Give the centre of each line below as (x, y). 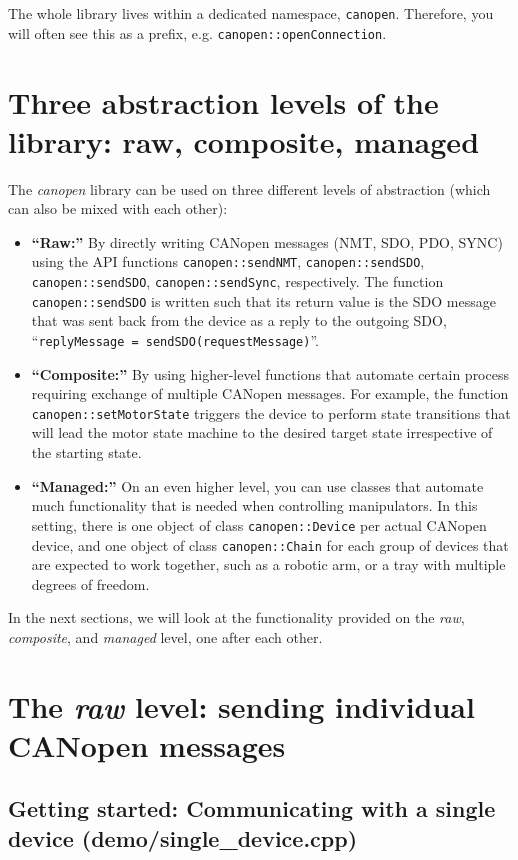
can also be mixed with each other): (118, 208)
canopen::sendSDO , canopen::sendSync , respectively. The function (237, 281)
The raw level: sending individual (241, 706)
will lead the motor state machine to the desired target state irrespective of (262, 432)
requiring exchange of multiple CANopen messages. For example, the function (270, 393)
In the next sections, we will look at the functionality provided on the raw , (236, 617)
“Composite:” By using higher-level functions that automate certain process (270, 373)
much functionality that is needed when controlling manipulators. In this (254, 505)
